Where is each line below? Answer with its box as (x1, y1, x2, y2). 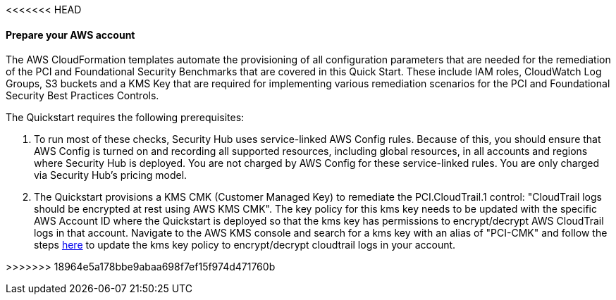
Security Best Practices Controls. (6, 89, 159, 102)
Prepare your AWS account (6, 28, 135, 41)
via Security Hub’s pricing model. (34, 169, 187, 182)
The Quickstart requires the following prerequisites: (6, 111, 245, 124)
